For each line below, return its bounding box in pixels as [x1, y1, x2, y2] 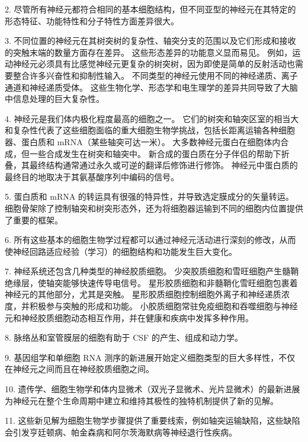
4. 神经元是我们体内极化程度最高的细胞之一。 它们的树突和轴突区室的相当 [5, 112, 291, 124]
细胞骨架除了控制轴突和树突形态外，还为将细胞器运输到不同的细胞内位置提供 [5, 201, 303, 214]
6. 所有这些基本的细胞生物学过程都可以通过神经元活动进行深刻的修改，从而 [5, 233, 296, 246]
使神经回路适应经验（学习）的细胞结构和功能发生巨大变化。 [5, 245, 237, 257]
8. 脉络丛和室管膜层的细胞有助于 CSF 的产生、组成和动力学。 [5, 331, 243, 344]
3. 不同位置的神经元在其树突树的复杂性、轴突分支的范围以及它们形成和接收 [5, 34, 296, 47]
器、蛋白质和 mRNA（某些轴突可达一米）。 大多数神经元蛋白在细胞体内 [5, 135, 281, 148]
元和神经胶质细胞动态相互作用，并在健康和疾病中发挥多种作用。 [5, 311, 254, 324]
